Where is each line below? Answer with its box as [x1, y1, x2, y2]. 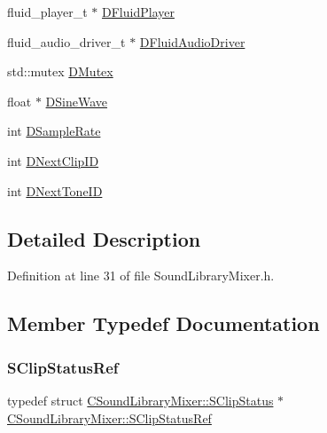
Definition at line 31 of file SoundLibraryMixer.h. [7, 266, 275, 285]
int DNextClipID [7, 151, 99, 169]
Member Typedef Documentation [7, 310, 320, 337]
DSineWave [45, 91, 108, 110]
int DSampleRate [7, 122, 101, 140]
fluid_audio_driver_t [7, 32, 126, 51]
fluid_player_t [7, 3, 88, 20]
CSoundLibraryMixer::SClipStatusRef [7, 408, 212, 427]
